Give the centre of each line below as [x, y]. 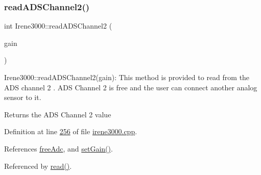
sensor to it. [23, 97]
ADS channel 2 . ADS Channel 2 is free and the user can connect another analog [131, 87]
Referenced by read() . [38, 166]
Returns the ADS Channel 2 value [58, 114]
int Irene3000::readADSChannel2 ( [58, 26]
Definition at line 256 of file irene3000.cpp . [71, 131]
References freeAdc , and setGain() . [58, 148]
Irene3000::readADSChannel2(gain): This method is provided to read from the [127, 77]
